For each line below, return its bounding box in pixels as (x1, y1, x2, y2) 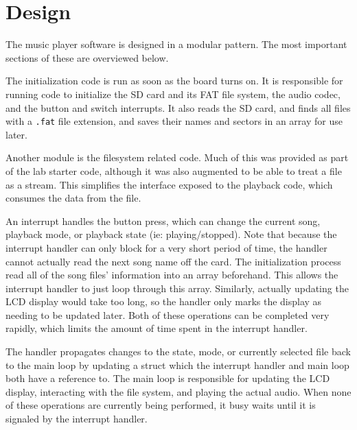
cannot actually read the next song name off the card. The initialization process (5, 254, 341, 268)
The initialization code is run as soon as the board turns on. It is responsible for (5, 73, 343, 88)
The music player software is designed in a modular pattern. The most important (5, 37, 347, 51)
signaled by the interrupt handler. (5, 411, 148, 426)
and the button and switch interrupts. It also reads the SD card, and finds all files (5, 100, 351, 115)
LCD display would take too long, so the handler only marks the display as (5, 294, 322, 309)
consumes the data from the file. (5, 191, 141, 205)
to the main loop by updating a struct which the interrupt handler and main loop (5, 357, 349, 372)
